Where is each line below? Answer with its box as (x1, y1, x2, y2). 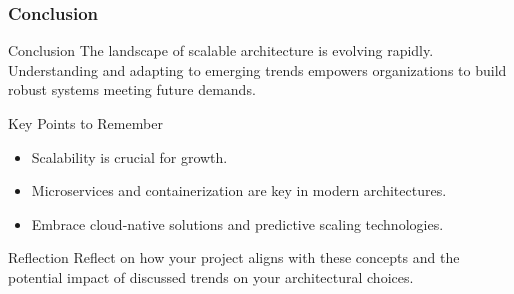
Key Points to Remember (8, 113, 163, 133)
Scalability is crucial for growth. (31, 146, 228, 167)
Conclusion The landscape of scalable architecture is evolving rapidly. (8, 40, 434, 61)
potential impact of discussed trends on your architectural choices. (8, 266, 414, 287)
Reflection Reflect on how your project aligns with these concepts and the (8, 247, 460, 268)
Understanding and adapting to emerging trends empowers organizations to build (8, 59, 507, 80)
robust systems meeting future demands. (8, 79, 256, 100)
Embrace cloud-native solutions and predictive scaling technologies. (31, 213, 444, 234)
